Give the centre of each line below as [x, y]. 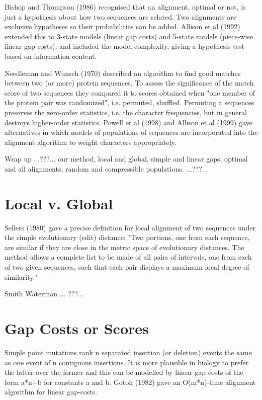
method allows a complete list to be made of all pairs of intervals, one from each [128, 257]
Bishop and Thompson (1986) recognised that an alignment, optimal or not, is [125, 7]
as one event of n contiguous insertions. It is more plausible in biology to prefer [127, 362]
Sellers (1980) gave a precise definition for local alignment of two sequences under [130, 227]
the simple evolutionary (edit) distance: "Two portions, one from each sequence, [127, 237]
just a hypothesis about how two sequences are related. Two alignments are [120, 16]
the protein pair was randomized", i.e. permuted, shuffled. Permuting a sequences [129, 102]
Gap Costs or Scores [77, 328]
